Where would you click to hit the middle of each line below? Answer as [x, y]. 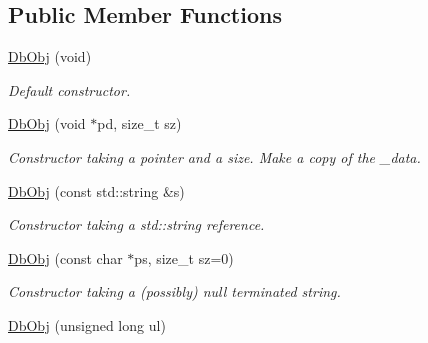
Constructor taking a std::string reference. [136, 224]
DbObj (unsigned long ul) [87, 324]
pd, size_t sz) [139, 123]
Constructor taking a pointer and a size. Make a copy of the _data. [214, 156]
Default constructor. [69, 89]
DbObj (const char [65, 257]
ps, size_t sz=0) [184, 257]
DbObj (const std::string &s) [96, 190]
